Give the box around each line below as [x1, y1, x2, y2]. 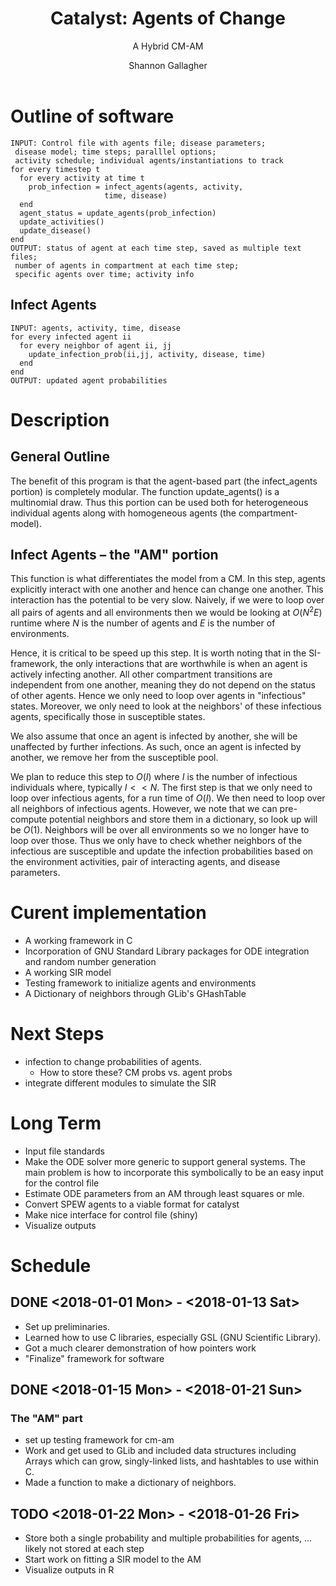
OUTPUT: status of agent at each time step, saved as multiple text [10, 243, 302, 253]
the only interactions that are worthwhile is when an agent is [59, 657, 308, 669]
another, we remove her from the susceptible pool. [10, 751, 219, 763]
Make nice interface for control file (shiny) [24, 1208, 198, 1221]
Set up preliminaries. [24, 1320, 110, 1332]
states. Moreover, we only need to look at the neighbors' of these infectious [10, 700, 322, 712]
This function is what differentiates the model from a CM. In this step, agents [10, 573, 326, 585]
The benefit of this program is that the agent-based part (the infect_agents [10, 475, 318, 487]
